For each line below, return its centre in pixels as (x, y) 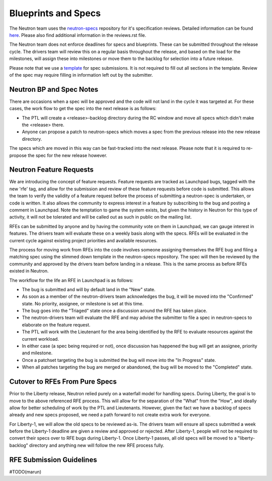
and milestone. (37, 353)
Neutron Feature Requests (52, 170)
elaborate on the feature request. (56, 325)
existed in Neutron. (29, 271)
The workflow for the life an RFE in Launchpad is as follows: (71, 280)
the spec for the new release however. (68, 155)
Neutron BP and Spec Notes (54, 89)
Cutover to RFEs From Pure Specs (63, 382)
